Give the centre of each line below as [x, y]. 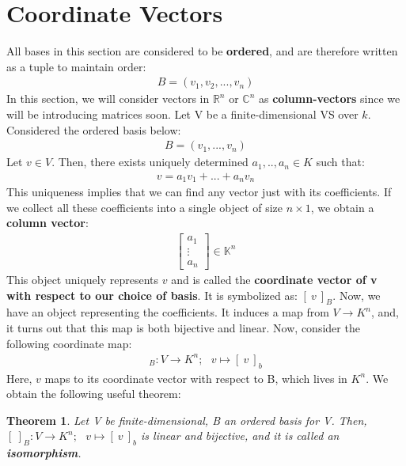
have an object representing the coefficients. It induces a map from [168, 312]
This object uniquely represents [83, 280]
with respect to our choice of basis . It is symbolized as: [152, 295]
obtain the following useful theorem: [94, 394]
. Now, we [357, 295]
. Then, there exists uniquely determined [150, 162]
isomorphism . [44, 453]
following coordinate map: [69, 343]
